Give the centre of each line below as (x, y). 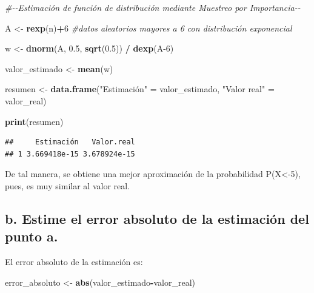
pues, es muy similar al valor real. (68, 185)
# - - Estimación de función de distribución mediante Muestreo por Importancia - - (153, 7)
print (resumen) (34, 121)
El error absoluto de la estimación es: (74, 262)
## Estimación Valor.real (70, 142)
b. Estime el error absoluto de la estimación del (157, 218)
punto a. (32, 236)
